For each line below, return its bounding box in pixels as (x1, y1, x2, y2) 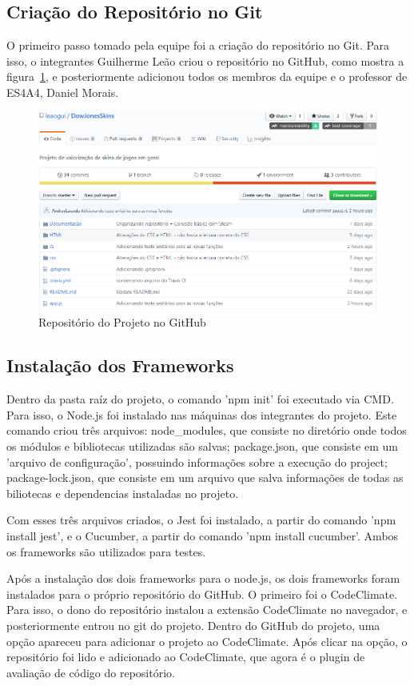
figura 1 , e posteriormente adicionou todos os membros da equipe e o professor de (6, 68, 408, 85)
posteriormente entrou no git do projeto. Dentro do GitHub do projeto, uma (6, 616, 380, 633)
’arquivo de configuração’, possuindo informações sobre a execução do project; (6, 453, 388, 470)
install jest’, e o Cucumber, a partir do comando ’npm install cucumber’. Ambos (6, 527, 399, 544)
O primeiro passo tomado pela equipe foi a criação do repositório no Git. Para (6, 37, 390, 54)
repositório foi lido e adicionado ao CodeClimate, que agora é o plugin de (6, 648, 365, 665)
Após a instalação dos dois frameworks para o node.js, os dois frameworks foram (6, 570, 400, 587)
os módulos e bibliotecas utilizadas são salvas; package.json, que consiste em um (6, 437, 398, 454)
